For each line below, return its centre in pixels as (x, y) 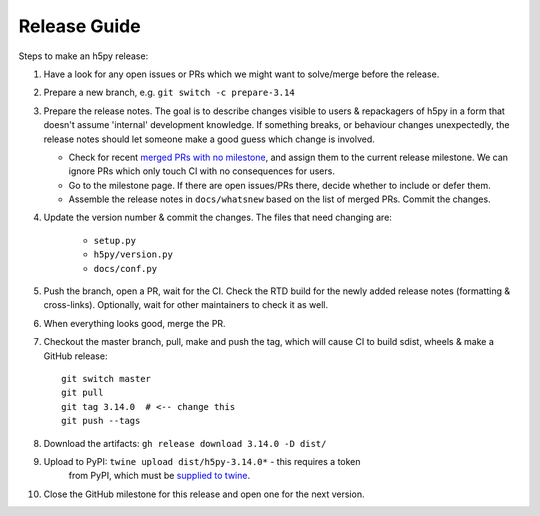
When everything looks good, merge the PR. (134, 323)
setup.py (115, 240)
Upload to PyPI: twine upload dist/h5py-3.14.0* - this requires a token (202, 461)
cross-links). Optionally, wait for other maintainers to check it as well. (186, 305)
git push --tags (101, 421)
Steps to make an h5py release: (83, 56)
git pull (82, 393)
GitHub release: (75, 356)
